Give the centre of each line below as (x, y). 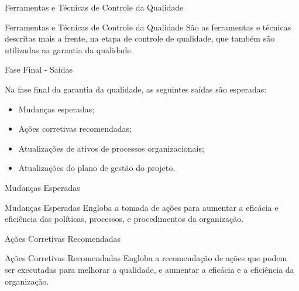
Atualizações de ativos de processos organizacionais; (111, 148)
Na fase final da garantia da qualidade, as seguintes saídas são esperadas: (136, 89)
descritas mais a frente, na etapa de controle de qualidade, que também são (140, 38)
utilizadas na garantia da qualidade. (69, 49)
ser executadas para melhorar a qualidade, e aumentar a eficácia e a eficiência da (149, 269)
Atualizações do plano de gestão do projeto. (97, 168)
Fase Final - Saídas (39, 69)
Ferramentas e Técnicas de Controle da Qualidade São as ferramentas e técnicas (148, 27)
